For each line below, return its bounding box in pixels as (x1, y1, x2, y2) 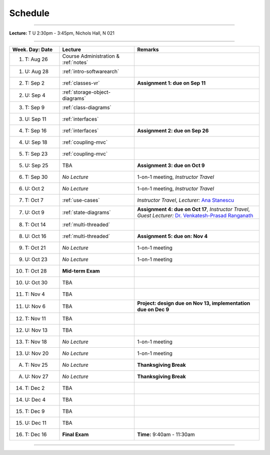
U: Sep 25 (24, 162, 48, 169)
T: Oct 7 (24, 196, 43, 203)
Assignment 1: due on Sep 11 (137, 79, 206, 86)
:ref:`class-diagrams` (62, 104, 112, 111)
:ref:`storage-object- (62, 88, 111, 95)
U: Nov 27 (24, 373, 48, 380)
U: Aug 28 (24, 68, 49, 75)
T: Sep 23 (24, 150, 48, 157)
